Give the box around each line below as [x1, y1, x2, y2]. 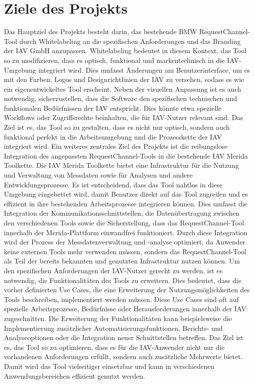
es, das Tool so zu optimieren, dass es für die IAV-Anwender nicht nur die [4, 342, 225, 352]
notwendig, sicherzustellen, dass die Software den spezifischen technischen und [4, 93, 237, 103]
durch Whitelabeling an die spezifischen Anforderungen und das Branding [19, 36, 241, 46]
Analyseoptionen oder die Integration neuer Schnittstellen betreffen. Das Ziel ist [4, 332, 244, 343]
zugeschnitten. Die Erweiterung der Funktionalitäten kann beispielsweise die [4, 313, 232, 323]
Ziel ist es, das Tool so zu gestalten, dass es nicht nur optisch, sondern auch [4, 122, 230, 132]
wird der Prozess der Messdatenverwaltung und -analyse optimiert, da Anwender [4, 237, 246, 247]
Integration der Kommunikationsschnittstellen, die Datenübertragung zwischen [4, 208, 240, 218]
